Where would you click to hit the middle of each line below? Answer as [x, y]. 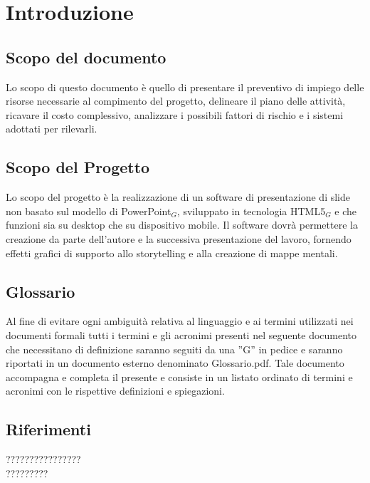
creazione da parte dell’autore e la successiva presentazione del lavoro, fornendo [179, 238]
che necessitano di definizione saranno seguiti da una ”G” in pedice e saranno [174, 349]
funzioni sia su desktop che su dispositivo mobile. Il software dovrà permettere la [182, 225]
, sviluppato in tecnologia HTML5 [251, 211]
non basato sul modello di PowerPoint [89, 211]
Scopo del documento [86, 57]
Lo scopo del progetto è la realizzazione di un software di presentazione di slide [178, 197]
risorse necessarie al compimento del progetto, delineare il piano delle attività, [176, 101]
